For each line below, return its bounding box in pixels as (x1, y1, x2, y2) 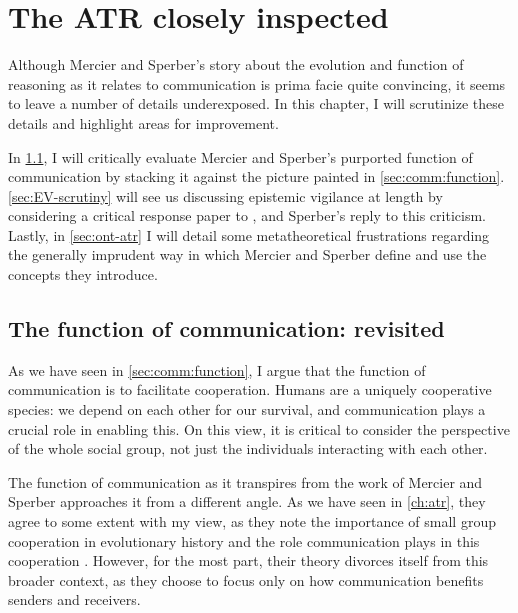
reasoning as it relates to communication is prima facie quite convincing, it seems (8, 73, 506, 94)
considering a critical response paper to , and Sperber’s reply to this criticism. (8, 205, 486, 226)
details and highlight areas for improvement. (8, 112, 279, 133)
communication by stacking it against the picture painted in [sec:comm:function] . (8, 166, 505, 187)
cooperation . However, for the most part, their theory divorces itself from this (8, 550, 489, 571)
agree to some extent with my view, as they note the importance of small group (8, 511, 496, 532)
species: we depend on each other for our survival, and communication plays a (8, 399, 486, 420)
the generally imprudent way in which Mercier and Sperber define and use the (8, 244, 487, 265)
